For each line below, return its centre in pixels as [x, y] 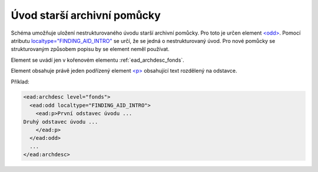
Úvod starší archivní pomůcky [86, 15]
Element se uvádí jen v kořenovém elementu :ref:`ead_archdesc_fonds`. [98, 60]
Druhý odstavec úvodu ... [61, 122]
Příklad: [20, 82]
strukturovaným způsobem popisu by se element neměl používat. [90, 49]
